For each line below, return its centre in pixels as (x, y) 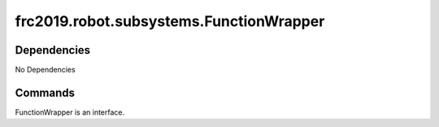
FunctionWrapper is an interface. (70, 112)
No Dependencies (46, 70)
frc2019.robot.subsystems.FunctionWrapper (170, 21)
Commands (45, 92)
